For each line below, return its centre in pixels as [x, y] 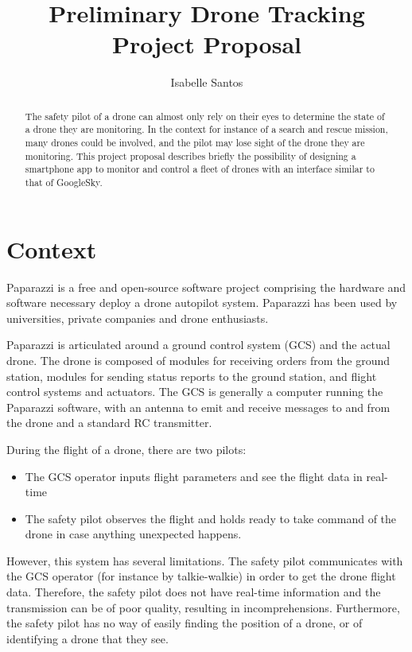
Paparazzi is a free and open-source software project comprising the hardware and [206, 287]
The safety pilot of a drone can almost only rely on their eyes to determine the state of [205, 116]
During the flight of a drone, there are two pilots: [126, 449]
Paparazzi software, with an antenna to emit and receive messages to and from [198, 407]
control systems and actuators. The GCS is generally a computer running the [195, 392]
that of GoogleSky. [64, 182]
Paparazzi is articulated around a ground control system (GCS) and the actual [198, 345]
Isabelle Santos [207, 82]
